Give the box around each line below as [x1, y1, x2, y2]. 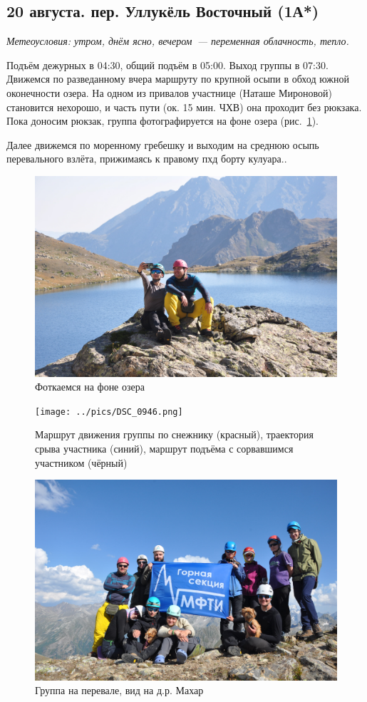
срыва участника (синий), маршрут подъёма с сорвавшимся [35, 440, 294, 455]
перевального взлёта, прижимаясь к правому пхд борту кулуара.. [6, 151, 287, 166]
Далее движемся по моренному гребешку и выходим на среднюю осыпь [6, 137, 319, 152]
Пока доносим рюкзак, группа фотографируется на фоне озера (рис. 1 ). [6, 113, 319, 128]
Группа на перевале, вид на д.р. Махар [35, 683, 204, 698]
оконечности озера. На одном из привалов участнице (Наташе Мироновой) [6, 85, 332, 100]
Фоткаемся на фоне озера [35, 379, 145, 394]
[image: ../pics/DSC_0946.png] [35, 406, 183, 417]
